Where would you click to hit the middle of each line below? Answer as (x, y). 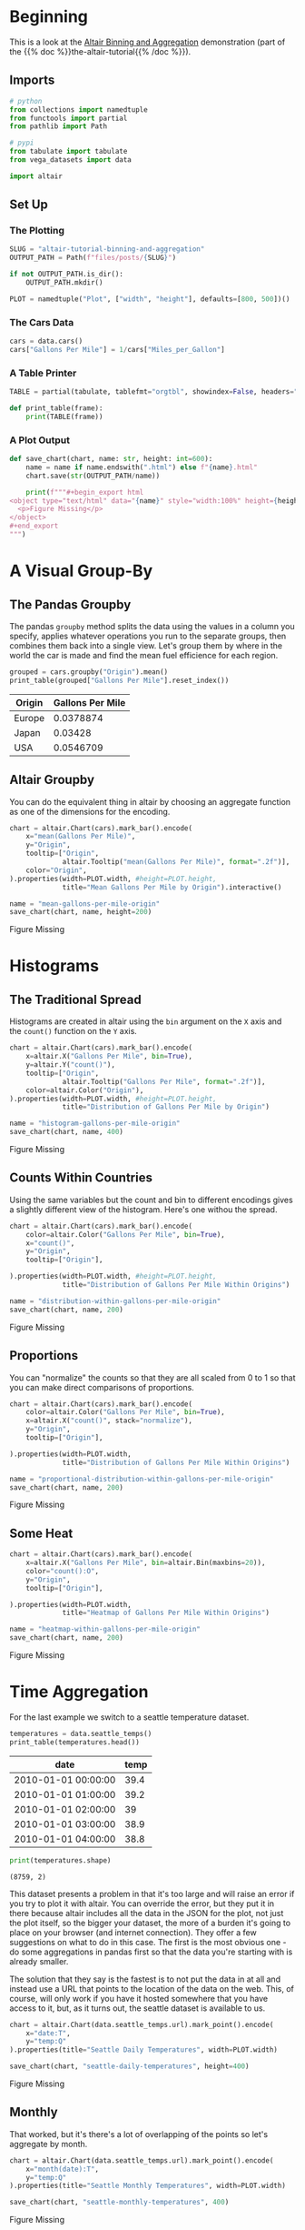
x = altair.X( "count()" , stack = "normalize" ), (109, 1421)
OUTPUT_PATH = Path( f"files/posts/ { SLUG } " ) (93, 258)
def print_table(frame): (56, 408)
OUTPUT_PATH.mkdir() (64, 283)
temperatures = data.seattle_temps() (81, 1734)
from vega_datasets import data (70, 160)
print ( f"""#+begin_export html (85, 492)
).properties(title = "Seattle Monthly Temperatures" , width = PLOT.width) (148, 2186)
